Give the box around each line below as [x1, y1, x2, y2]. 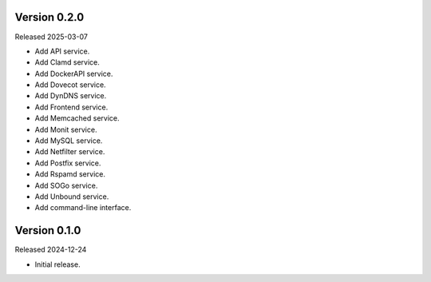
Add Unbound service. [34, 192, 109, 201]
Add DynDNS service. [34, 91, 107, 101]
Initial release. [34, 260, 81, 269]
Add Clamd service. [34, 58, 100, 67]
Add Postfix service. [34, 158, 101, 168]
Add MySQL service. [34, 136, 103, 145]
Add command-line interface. [34, 203, 132, 212]
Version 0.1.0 [14, 224, 81, 237]
